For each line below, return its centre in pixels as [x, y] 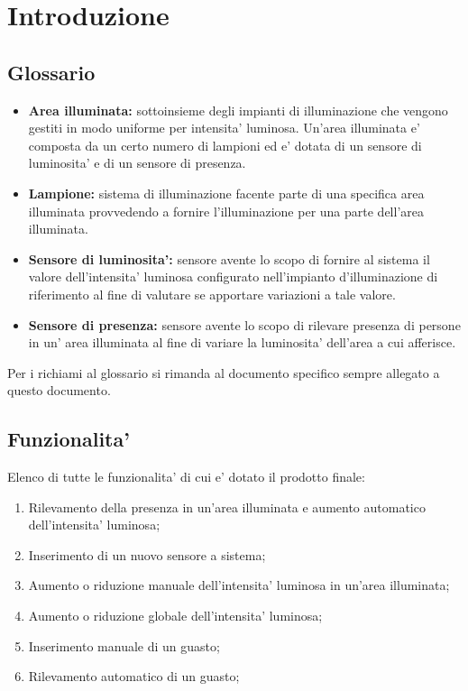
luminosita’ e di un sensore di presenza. [137, 163]
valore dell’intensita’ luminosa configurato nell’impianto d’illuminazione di [233, 276]
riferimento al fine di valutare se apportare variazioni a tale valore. [212, 294]
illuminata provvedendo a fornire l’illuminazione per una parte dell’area [226, 211]
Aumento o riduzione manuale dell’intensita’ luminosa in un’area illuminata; [239, 585]
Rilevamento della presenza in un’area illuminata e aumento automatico [227, 507]
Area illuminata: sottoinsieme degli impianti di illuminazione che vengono [238, 110]
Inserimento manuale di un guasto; [124, 645]
